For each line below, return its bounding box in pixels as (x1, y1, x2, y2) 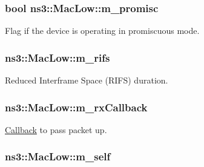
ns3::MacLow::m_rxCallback (5, 99, 148, 114)
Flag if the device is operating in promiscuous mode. (5, 24, 200, 37)
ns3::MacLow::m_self (5, 149, 111, 164)
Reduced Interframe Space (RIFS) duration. (5, 74, 168, 87)
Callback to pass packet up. (5, 123, 107, 136)
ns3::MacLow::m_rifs (5, 50, 110, 65)
